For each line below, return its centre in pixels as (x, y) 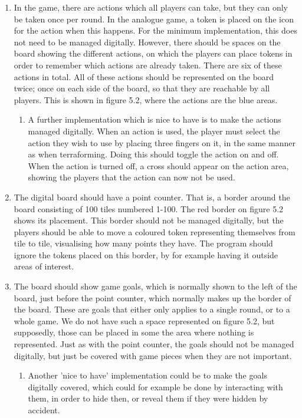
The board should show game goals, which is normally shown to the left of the (155, 286)
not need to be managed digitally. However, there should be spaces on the (147, 42)
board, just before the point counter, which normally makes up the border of (152, 297)
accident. (44, 410)
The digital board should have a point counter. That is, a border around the (152, 197)
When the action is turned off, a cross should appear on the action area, (158, 165)
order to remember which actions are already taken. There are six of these (148, 65)
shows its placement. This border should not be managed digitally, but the (149, 220)
